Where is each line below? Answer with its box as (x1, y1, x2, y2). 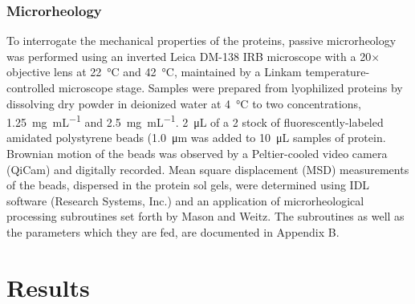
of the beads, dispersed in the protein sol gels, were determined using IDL (6, 176, 370, 193)
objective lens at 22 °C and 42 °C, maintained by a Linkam (6, 63, 302, 80)
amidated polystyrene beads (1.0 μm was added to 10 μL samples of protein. (6, 129, 386, 146)
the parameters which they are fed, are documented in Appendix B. (6, 224, 340, 240)
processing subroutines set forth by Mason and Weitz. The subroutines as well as (6, 208, 405, 225)
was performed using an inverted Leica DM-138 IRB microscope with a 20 (6, 47, 372, 64)
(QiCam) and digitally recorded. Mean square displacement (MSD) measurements (6, 160, 409, 177)
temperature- (305, 63, 370, 80)
